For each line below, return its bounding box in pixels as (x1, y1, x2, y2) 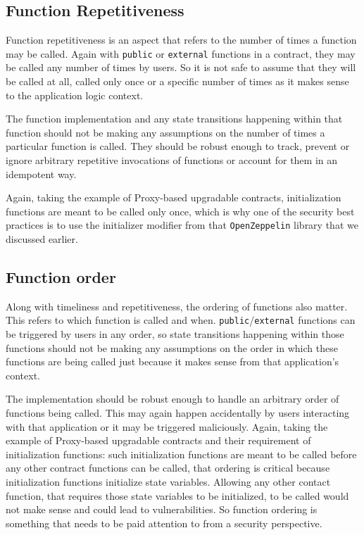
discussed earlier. (6, 232, 78, 246)
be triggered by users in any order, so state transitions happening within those (6, 327, 344, 341)
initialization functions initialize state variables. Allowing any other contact (6, 474, 331, 489)
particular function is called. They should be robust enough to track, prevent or (6, 139, 350, 153)
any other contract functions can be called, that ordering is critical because (6, 460, 330, 475)
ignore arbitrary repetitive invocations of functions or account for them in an (6, 153, 338, 168)
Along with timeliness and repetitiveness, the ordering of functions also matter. (6, 298, 348, 313)
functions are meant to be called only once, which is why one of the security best (6, 203, 355, 218)
